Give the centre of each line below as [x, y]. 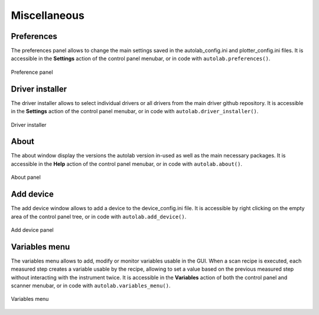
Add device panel [32, 229]
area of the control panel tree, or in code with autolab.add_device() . [99, 216]
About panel [26, 178]
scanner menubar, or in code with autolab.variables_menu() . [91, 286]
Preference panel [32, 72]
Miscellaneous [48, 15]
